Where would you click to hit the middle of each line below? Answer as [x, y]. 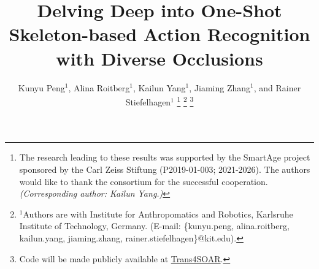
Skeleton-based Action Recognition [159, 34]
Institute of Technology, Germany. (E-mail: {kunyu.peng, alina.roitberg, [154, 226]
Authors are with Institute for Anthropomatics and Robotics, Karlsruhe [158, 214]
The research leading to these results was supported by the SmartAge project [165, 157]
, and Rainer [277, 87]
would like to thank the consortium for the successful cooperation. [144, 181]
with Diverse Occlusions [159, 58]
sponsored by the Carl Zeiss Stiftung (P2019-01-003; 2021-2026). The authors [165, 169]
